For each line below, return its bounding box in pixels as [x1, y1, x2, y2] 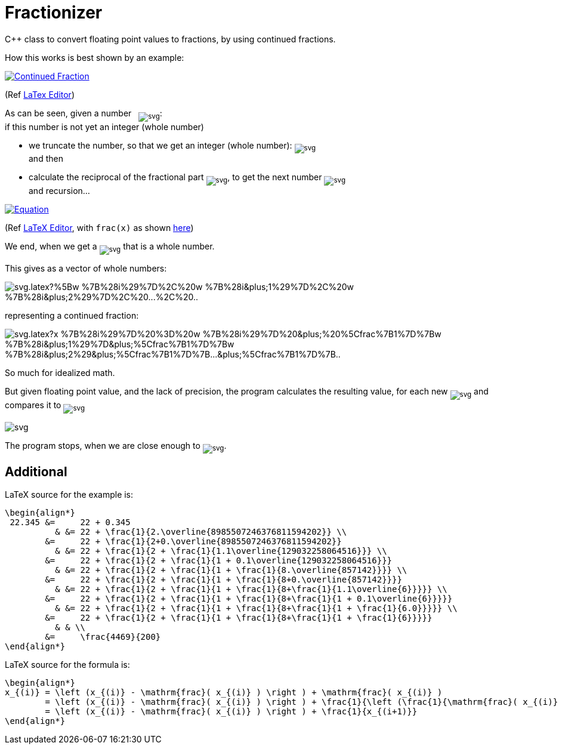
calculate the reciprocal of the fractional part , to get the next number [29, 172, 322, 183]
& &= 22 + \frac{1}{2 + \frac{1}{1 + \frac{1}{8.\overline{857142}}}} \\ [55, 565, 407, 575]
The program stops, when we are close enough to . [5, 440, 227, 451]
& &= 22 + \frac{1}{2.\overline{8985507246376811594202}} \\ [55, 527, 347, 537]
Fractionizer [5, 2, 103, 23]
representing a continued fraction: [5, 310, 139, 320]
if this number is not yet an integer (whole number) [5, 121, 204, 132]
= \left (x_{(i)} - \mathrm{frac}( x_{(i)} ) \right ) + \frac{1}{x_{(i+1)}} [45, 707, 418, 717]
